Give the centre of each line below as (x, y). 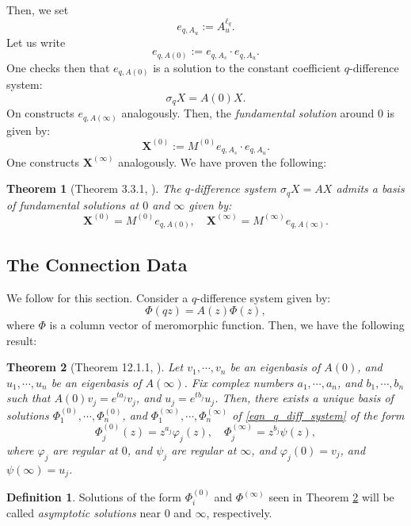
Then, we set (38, 10)
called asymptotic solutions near (84, 513)
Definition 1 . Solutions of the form (94, 497)
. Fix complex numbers (239, 382)
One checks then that (58, 67)
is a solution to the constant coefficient (247, 67)
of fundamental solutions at (73, 204)
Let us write (36, 42)
